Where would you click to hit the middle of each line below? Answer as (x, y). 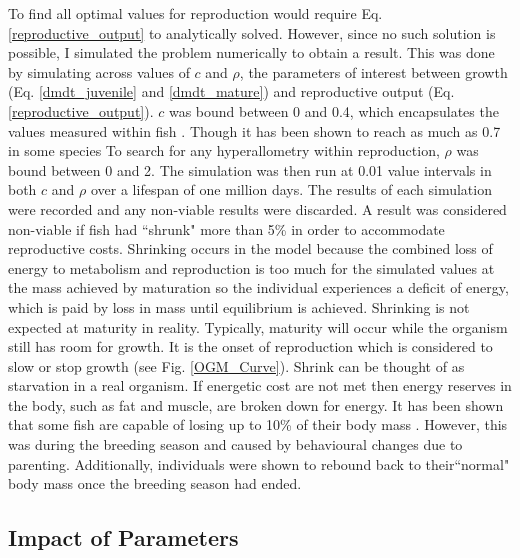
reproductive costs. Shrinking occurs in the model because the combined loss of (250, 248)
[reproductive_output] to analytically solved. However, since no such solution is (252, 32)
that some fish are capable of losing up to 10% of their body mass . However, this (258, 424)
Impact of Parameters (123, 537)
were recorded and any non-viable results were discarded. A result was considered (257, 208)
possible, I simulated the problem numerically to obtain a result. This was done (251, 52)
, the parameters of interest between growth (373, 71)
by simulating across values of (99, 71)
